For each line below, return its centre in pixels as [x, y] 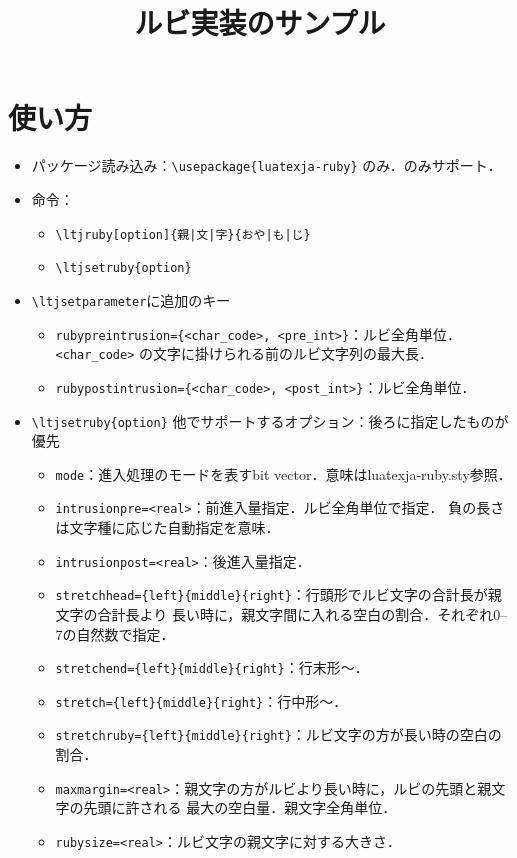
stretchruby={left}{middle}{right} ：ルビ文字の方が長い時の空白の [278, 734]
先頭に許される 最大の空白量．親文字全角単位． [240, 807]
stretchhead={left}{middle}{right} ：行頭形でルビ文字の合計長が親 [278, 594]
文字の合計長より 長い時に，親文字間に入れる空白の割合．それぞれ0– [281, 613]
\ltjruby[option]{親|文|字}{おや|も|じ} [183, 234]
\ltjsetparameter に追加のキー [131, 299]
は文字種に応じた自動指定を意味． [167, 527]
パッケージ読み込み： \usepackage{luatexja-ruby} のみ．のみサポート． [266, 165]
